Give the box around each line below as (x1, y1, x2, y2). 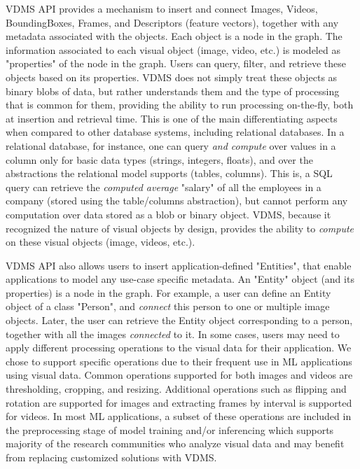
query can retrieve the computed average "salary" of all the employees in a (6, 179, 321, 194)
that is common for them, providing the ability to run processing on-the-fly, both (6, 97, 354, 112)
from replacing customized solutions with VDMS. (6, 450, 217, 464)
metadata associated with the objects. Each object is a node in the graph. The (6, 29, 342, 43)
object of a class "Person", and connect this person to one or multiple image (6, 299, 330, 314)
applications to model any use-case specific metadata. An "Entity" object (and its (6, 272, 354, 286)
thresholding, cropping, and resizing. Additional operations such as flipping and (6, 381, 347, 396)
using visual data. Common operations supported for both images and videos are (6, 367, 353, 382)
